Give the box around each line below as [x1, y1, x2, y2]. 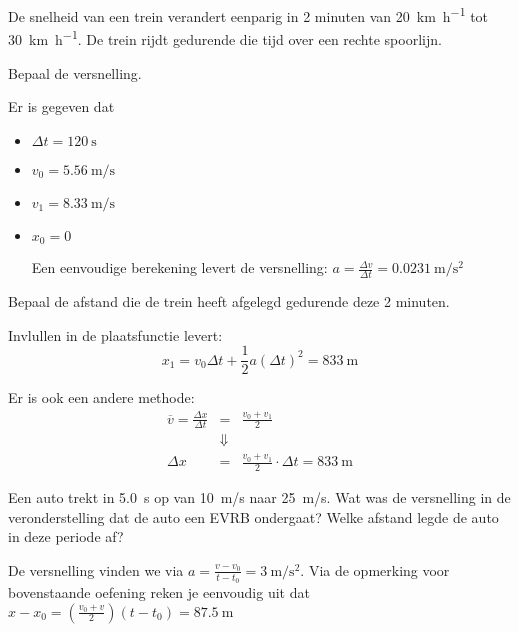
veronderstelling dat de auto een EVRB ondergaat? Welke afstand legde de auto [8, 506, 499, 527]
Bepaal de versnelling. [8, 62, 142, 83]
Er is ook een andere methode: [8, 387, 195, 408]
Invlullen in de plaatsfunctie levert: [8, 324, 223, 345]
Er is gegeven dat [8, 96, 115, 117]
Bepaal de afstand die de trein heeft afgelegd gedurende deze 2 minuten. [8, 290, 450, 311]
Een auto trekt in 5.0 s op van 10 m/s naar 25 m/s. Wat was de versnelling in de [8, 487, 511, 507]
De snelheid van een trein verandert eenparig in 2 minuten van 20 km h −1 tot [8, 3, 489, 26]
